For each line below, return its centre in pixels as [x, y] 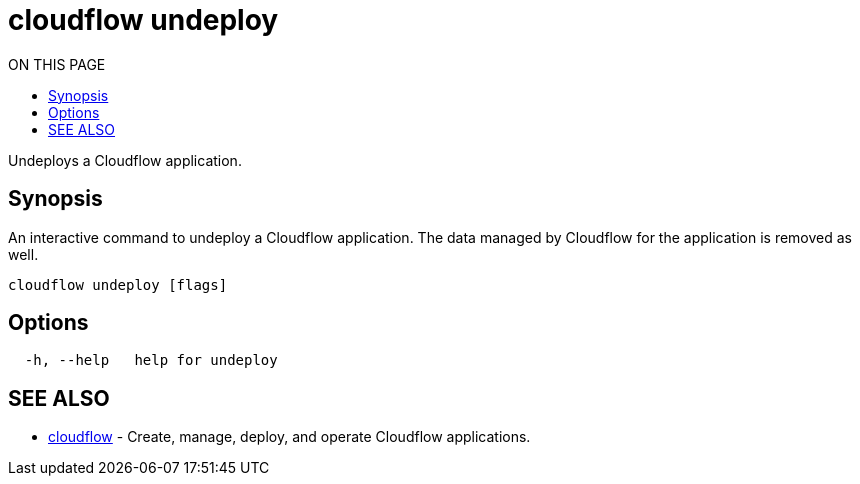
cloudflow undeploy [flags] [118, 284]
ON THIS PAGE [57, 64]
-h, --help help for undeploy [151, 360]
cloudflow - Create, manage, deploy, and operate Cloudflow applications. [289, 437]
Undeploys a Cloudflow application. [125, 160]
